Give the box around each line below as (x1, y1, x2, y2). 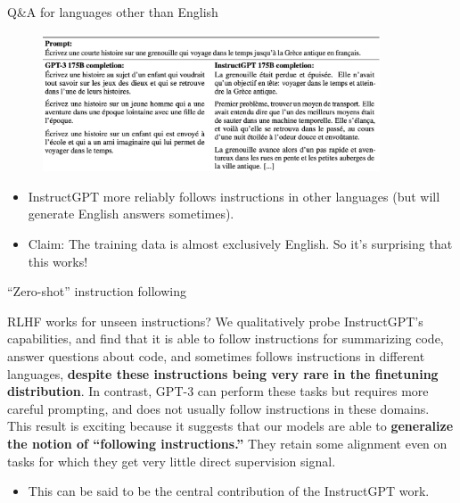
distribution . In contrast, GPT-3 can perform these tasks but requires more (7, 382, 429, 400)
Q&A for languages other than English (7, 3, 218, 21)
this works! (28, 251, 88, 270)
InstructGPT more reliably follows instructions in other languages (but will (28, 186, 440, 205)
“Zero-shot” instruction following (7, 282, 186, 301)
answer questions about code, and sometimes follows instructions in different (7, 346, 425, 365)
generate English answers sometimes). (28, 204, 234, 223)
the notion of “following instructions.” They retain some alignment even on (7, 433, 448, 452)
